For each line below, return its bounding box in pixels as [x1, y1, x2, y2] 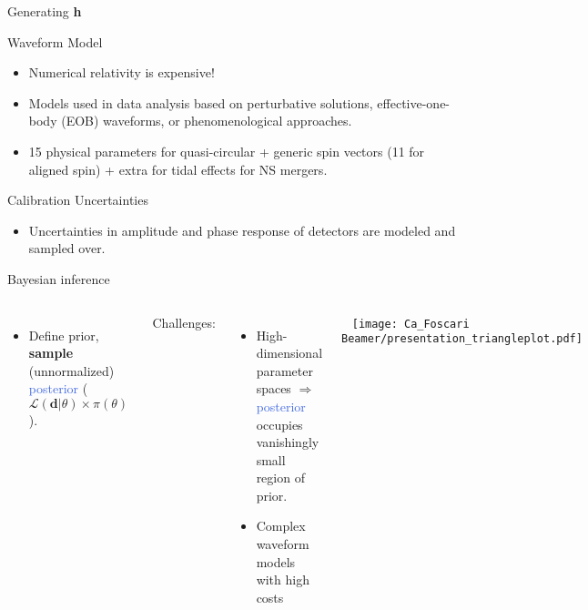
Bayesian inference [7, 269, 110, 288]
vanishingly [256, 432, 319, 452]
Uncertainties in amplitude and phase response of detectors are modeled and [28, 220, 456, 239]
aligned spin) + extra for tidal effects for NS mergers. [28, 159, 328, 178]
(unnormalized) [28, 361, 115, 380]
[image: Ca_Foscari [351, 317, 470, 330]
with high [256, 570, 309, 589]
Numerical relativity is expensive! [28, 63, 215, 82]
